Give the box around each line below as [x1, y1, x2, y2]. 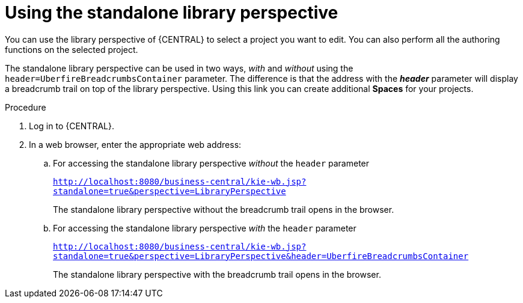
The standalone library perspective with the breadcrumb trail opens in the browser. [53, 269, 381, 280]
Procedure [5, 102, 46, 112]
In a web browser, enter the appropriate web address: [29, 139, 242, 150]
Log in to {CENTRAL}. [29, 120, 114, 131]
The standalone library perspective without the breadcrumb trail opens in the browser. [53, 204, 394, 215]
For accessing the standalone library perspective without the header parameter [53, 158, 370, 168]
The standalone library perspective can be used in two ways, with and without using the [5, 63, 353, 73]
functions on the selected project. [5, 44, 138, 55]
